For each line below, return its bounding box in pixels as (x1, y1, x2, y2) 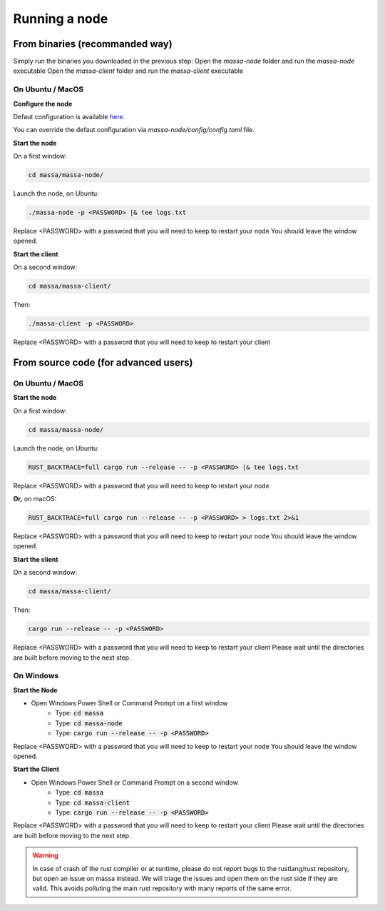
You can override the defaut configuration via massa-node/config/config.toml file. (13, 126, 255, 134)
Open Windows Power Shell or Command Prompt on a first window (31, 699, 228, 708)
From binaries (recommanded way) (13, 38, 173, 50)
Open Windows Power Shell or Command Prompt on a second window (31, 778, 238, 787)
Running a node (13, 11, 108, 26)
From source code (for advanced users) (13, 357, 193, 369)
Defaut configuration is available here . (13, 112, 125, 121)
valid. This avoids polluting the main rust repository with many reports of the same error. (32, 884, 292, 892)
